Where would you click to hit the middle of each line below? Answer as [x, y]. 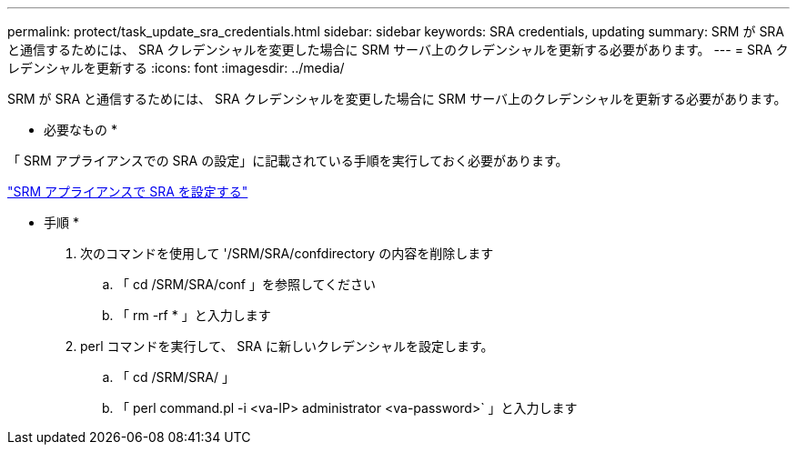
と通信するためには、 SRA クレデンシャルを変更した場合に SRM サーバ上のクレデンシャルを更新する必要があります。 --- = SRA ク [398, 50]
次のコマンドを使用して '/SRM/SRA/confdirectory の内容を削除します [287, 253]
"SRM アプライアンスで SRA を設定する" [128, 191]
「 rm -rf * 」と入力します [194, 315]
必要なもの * [81, 130]
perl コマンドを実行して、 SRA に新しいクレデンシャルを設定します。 [287, 346]
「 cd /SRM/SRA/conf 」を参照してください [247, 284]
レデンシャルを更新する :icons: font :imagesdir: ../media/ [176, 68]
